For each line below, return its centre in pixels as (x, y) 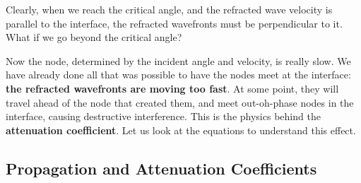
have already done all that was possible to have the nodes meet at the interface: (178, 75)
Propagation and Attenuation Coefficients (161, 168)
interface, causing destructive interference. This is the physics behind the (163, 116)
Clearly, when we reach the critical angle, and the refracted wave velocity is (169, 9)
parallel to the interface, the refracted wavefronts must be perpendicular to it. (174, 23)
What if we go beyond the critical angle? (94, 37)
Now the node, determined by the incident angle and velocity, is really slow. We (178, 60)
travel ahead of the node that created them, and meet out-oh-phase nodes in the (180, 102)
